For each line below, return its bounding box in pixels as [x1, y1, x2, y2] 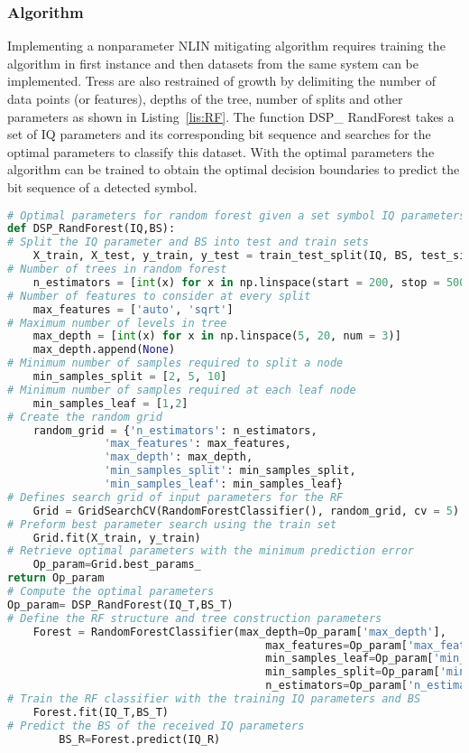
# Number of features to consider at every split [7, 289, 311, 302]
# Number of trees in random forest [7, 263, 227, 276]
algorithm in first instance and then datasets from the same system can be [7, 53, 419, 72]
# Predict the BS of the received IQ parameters [7, 719, 305, 732]
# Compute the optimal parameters [7, 585, 215, 599]
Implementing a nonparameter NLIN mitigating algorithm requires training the [7, 36, 446, 55]
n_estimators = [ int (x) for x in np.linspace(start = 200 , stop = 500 [32, 275, 466, 289]
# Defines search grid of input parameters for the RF [7, 490, 344, 504]
